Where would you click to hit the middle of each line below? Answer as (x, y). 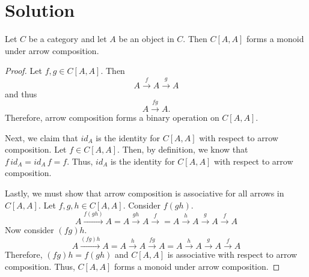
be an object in (146, 39)
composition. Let (36, 149)
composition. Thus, (40, 266)
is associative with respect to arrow (232, 254)
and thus (21, 93)
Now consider (29, 230)
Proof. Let (23, 71)
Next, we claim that (41, 137)
